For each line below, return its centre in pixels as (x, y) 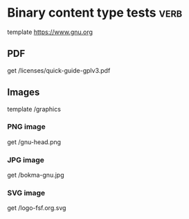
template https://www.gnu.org (50, 32)
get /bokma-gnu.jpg (36, 175)
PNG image (27, 127)
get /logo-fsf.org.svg (37, 208)
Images (24, 93)
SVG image (26, 193)
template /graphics (34, 109)
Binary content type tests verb (95, 13)
